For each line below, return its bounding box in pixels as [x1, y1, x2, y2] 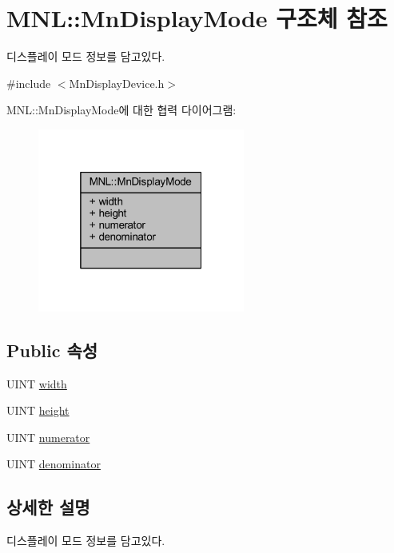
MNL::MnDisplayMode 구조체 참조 [6, 2, 388, 34]
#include [6, 74, 51, 91]
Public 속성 [6, 337, 98, 362]
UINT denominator [6, 456, 101, 472]
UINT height [6, 402, 70, 419]
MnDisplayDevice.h [69, 74, 165, 91]
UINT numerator [6, 428, 90, 445]
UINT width [6, 375, 67, 392]
